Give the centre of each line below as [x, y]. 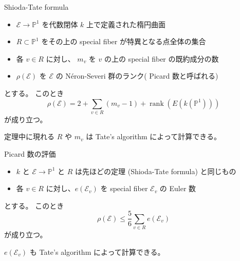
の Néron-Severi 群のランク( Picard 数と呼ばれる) [137, 76]
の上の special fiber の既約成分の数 [161, 58]
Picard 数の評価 [30, 154]
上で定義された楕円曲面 [126, 24]
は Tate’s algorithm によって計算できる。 [153, 136]
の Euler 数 [178, 188]
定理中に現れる [29, 136]
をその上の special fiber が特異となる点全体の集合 [124, 41]
